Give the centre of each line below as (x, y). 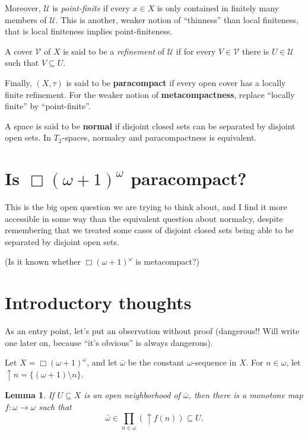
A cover (19, 51)
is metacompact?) (168, 261)
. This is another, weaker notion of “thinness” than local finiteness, (177, 19)
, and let (102, 362)
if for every (196, 51)
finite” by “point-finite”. (48, 106)
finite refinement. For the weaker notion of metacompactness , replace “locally (150, 94)
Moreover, (23, 8)
